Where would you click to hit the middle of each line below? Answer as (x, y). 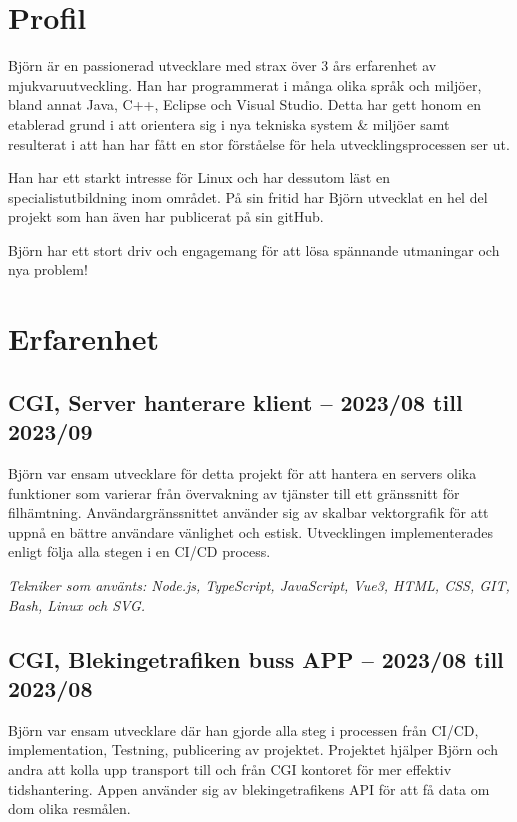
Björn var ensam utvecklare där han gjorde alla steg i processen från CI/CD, (243, 729)
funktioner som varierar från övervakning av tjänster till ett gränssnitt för (234, 492)
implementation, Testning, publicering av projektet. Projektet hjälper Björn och (253, 749)
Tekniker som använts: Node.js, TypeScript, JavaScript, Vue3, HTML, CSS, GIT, (259, 585)
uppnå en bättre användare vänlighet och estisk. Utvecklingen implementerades (250, 531)
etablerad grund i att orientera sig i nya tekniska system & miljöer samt (229, 123)
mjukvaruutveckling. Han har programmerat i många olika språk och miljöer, (245, 84)
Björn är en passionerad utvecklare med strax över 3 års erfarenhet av (222, 65)
